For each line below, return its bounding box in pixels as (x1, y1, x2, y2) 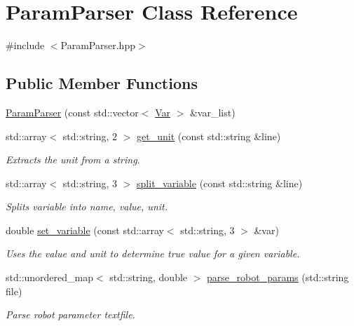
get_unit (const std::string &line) (137, 128, 281, 143)
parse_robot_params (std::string (207, 270, 349, 285)
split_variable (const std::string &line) (137, 175, 303, 190)
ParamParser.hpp (60, 38, 135, 53)
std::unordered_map (6, 270, 94, 285)
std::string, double (109, 270, 188, 285)
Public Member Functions (6, 72, 198, 94)
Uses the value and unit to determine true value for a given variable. (6, 246, 300, 261)
